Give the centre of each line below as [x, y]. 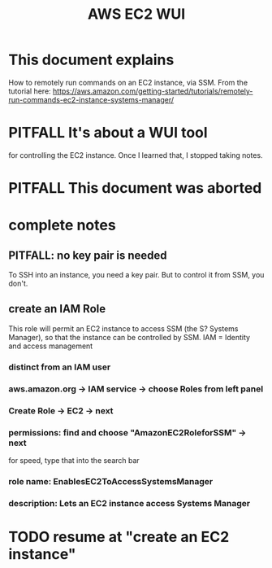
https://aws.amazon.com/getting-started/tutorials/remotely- [153, 91]
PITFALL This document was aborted [135, 188]
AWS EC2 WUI [136, 14]
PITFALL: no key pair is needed [88, 255]
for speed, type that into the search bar [74, 460]
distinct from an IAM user [60, 367]
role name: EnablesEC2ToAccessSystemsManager [111, 481]
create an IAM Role [57, 309]
